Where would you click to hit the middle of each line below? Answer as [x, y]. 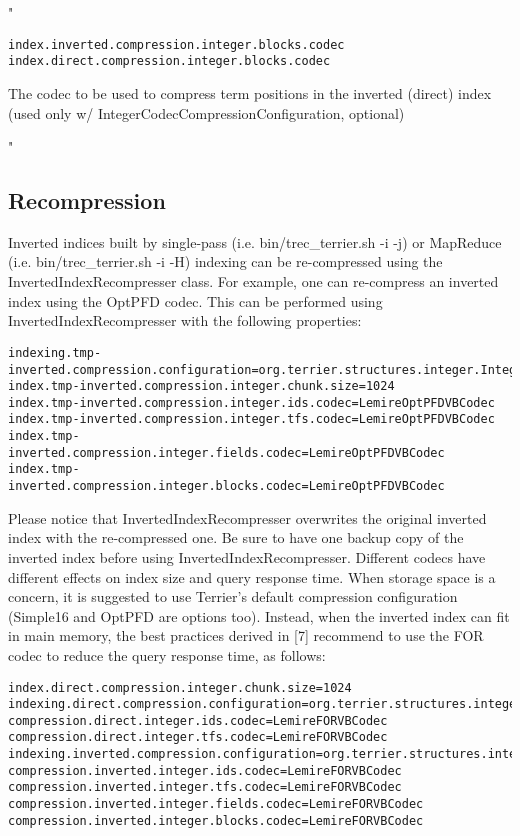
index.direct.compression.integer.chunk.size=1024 [180, 687]
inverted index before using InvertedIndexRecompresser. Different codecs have [247, 556]
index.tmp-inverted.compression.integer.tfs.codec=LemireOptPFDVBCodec [251, 419]
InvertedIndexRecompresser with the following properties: [185, 320]
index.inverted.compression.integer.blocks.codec [176, 44]
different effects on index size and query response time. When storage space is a [252, 576]
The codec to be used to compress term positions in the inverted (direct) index [250, 92]
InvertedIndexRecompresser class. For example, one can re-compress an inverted [253, 281]
